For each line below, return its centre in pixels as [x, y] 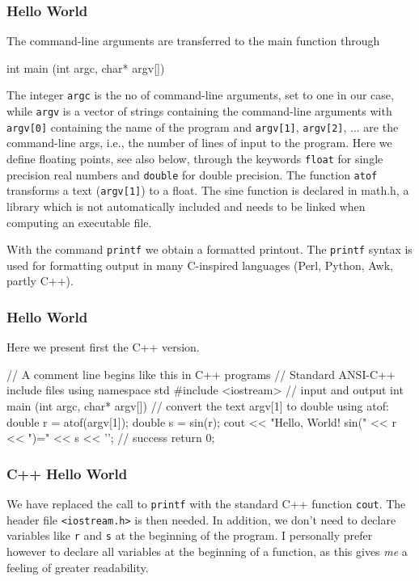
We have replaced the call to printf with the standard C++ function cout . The [206, 503]
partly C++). [40, 281]
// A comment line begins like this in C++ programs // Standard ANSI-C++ [201, 374]
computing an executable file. [79, 222]
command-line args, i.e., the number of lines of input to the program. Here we [199, 143]
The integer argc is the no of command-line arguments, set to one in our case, [200, 95]
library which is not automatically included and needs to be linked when [186, 206]
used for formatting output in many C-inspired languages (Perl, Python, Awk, [200, 265]
